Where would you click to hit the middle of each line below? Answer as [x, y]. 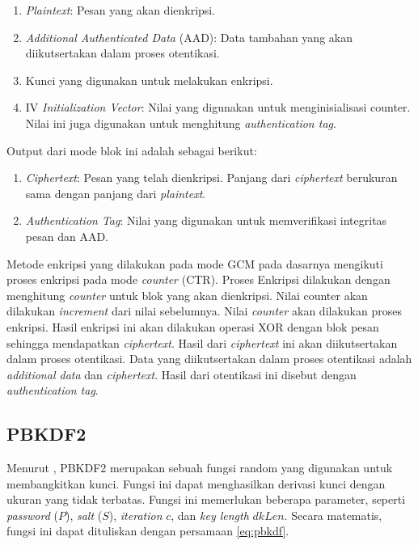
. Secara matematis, [333, 515]
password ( [32, 515]
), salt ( [84, 515]
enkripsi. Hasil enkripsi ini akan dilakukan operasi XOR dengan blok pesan [193, 326]
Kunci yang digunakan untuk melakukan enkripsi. [149, 80]
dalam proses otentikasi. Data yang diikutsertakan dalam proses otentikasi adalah [209, 359]
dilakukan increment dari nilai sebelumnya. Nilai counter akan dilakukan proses [204, 311]
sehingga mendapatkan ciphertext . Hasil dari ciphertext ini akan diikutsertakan [202, 342]
